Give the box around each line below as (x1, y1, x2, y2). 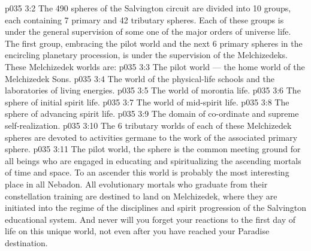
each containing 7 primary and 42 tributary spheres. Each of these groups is (5, 13, 284, 26)
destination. (5, 236, 48, 249)
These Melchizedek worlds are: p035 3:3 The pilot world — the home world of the (5, 60, 305, 72)
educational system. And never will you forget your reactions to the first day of (5, 213, 296, 225)
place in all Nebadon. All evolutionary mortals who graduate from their (5, 177, 268, 190)
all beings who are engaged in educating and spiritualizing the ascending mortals (5, 154, 301, 167)
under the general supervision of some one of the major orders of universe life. (5, 25, 291, 38)
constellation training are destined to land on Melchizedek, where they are (5, 189, 277, 202)
